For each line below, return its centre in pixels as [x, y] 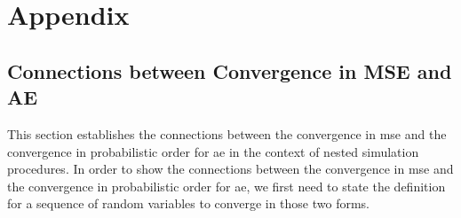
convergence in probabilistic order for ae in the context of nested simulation [213, 151]
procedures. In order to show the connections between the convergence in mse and [230, 169]
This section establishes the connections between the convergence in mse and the [227, 133]
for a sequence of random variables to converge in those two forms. [189, 203]
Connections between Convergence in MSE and [230, 70]
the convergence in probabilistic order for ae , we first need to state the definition [227, 186]
